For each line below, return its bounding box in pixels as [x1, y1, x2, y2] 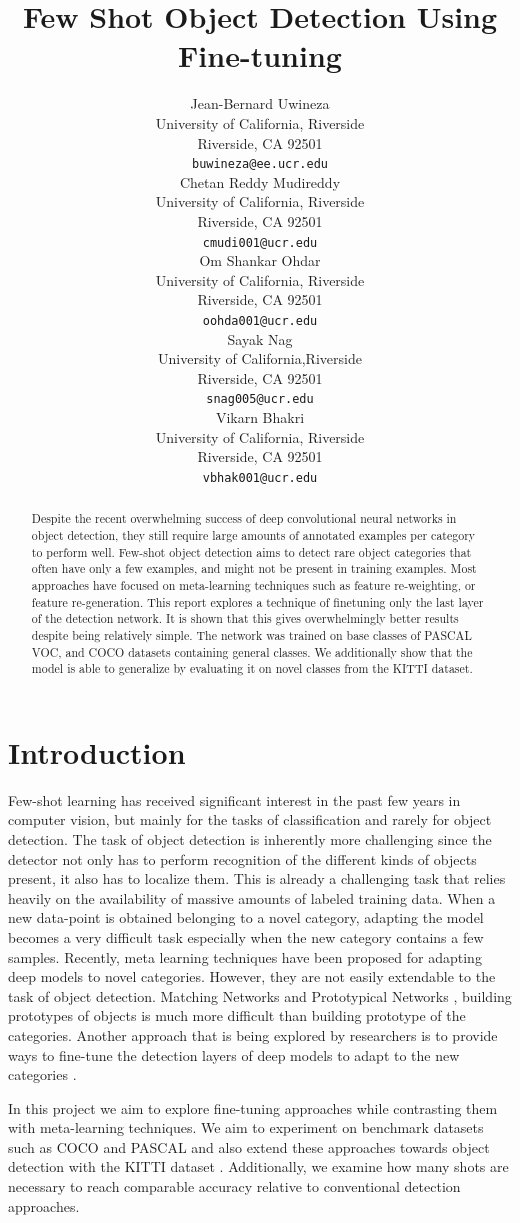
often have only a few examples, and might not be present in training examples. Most [31, 560, 477, 577]
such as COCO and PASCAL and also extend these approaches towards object [8, 1136, 490, 1157]
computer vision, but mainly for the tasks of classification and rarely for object [8, 809, 492, 830]
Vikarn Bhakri [215, 407, 305, 428]
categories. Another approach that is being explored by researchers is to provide [8, 1024, 498, 1045]
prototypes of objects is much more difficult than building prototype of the [8, 1005, 466, 1026]
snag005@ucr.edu [206, 392, 314, 407]
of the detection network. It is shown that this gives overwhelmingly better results [31, 610, 459, 627]
